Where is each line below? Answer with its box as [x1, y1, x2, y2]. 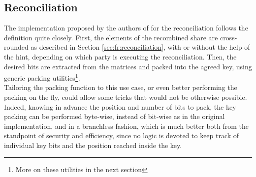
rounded [4, 42, 29, 52]
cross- [220, 32, 237, 42]
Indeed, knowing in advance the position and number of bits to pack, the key [4, 101, 236, 112]
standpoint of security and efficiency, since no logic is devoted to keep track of [4, 130, 239, 141]
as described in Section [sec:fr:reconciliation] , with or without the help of [31, 42, 250, 52]
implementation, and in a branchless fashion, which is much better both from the [4, 120, 249, 131]
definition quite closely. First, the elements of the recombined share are [4, 32, 218, 42]
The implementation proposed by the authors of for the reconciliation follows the [4, 23, 248, 33]
